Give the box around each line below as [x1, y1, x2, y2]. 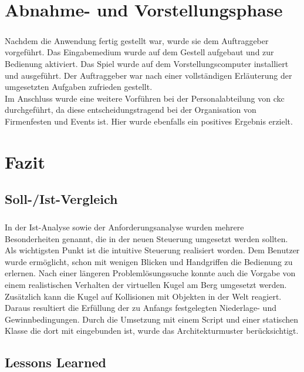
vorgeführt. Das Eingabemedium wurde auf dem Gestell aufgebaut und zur [5, 46, 274, 58]
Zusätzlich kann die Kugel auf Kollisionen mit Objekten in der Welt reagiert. [5, 290, 282, 302]
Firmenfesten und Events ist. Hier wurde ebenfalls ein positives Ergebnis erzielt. [5, 115, 293, 127]
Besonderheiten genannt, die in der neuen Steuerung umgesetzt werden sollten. [5, 232, 288, 244]
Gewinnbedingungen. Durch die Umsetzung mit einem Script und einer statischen [5, 313, 298, 325]
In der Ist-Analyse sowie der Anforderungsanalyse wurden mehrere [5, 221, 244, 233]
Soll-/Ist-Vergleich [5, 190, 118, 208]
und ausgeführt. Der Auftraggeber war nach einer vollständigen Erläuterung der [5, 69, 292, 81]
